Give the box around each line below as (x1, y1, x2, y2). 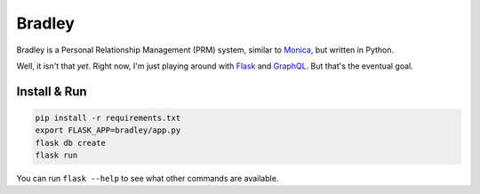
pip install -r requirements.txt (35, 112, 181, 123)
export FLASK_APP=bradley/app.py (35, 125, 181, 135)
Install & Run (16, 84, 88, 99)
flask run (35, 150, 78, 160)
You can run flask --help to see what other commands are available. (16, 174, 279, 184)
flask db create (35, 138, 107, 148)
